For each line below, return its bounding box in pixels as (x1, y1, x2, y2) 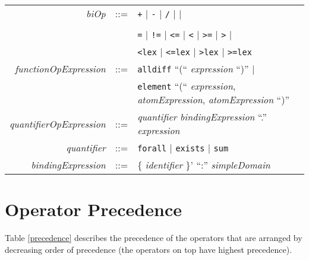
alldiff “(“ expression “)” (137, 62, 249, 75)
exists (175, 144, 205, 153)
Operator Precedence (5, 197, 182, 221)
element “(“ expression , (137, 79, 236, 93)
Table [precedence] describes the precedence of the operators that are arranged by (5, 232, 302, 244)
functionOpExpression (15, 62, 106, 75)
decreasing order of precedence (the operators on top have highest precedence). (5, 243, 292, 255)
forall (137, 144, 167, 153)
